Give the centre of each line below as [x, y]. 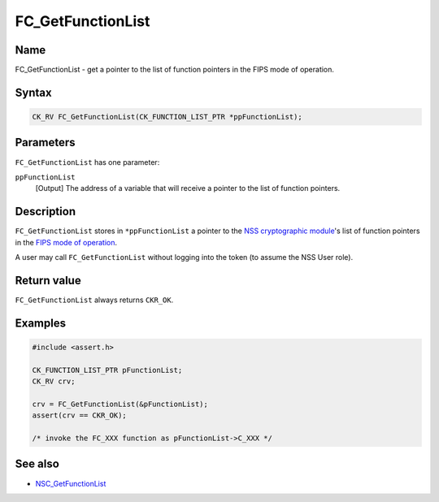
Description [46, 212]
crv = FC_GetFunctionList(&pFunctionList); [120, 404]
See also [37, 464]
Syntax [33, 92]
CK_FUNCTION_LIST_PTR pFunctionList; [107, 370]
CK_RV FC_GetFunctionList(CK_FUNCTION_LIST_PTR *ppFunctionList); [167, 117]
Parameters [45, 143]
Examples [41, 323]
